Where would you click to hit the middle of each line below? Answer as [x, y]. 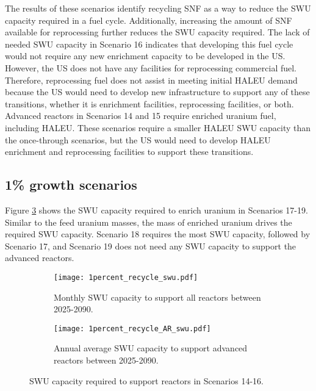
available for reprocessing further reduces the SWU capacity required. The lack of [157, 32]
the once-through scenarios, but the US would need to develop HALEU [138, 139]
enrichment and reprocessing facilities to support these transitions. [129, 152]
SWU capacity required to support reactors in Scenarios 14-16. [146, 380]
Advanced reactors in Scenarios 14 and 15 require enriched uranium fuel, [141, 116]
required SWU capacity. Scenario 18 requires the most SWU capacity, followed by [158, 234]
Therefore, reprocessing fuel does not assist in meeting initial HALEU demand [151, 80]
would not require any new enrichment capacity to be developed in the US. [145, 56]
